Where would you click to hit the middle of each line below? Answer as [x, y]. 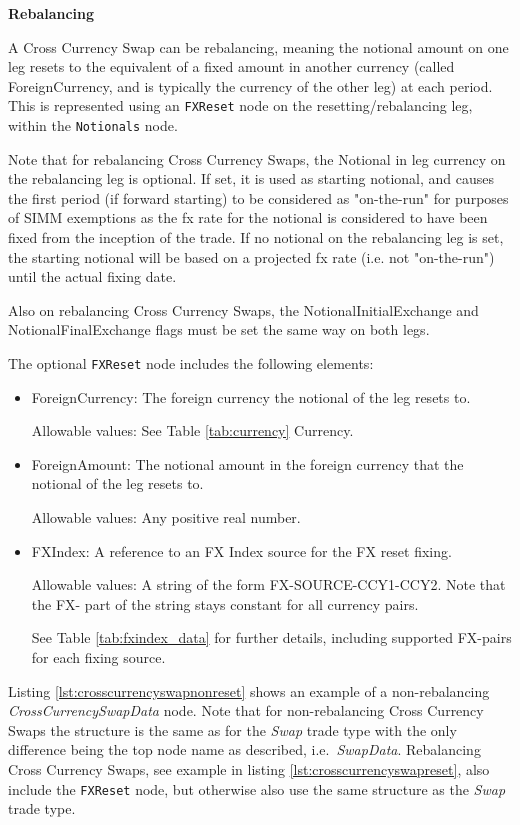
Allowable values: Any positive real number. [166, 517]
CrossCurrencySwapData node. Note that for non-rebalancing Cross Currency [246, 710]
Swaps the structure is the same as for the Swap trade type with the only [232, 729]
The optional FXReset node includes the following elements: [191, 363]
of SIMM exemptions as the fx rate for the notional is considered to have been [248, 217]
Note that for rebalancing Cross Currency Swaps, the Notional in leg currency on [257, 158]
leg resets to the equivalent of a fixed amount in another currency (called [231, 66]
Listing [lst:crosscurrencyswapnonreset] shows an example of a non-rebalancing [249, 690]
